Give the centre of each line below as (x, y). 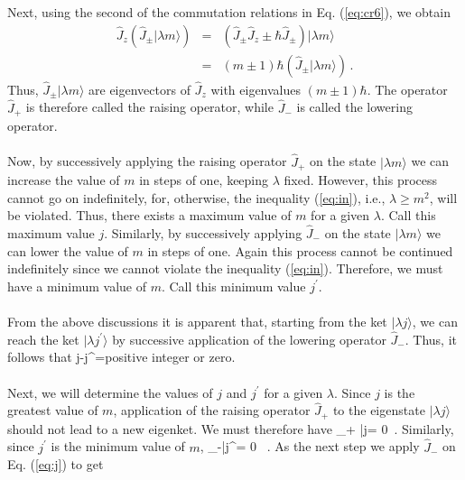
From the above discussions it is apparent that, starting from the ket (197, 321)
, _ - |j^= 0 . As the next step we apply (310, 446)
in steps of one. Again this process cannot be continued (300, 250)
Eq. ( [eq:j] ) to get (56, 464)
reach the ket (43, 339)
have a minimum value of (77, 286)
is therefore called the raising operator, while (149, 107)
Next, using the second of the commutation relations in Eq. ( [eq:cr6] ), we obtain (229, 12)
